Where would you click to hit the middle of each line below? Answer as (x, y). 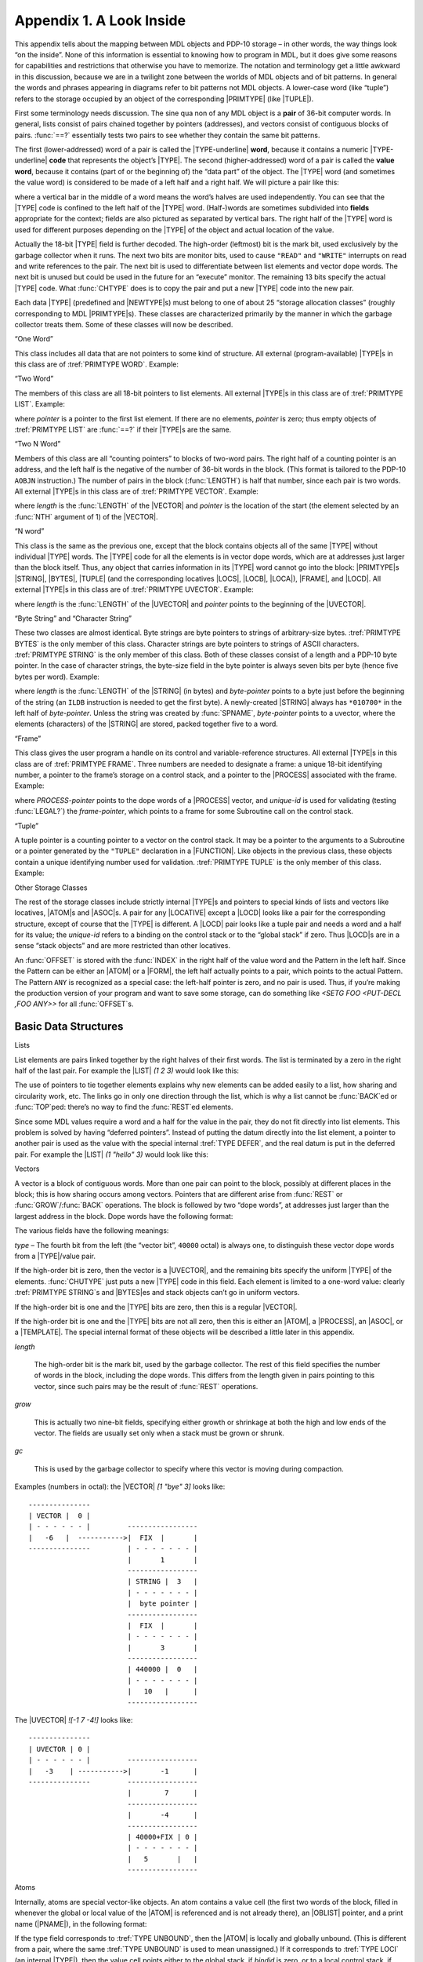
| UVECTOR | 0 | (60, 1749)
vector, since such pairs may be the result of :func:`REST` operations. (146, 1386)
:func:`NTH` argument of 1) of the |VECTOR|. (86, 516)
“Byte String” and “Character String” (73, 618)
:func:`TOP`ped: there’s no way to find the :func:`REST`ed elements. (124, 1107)
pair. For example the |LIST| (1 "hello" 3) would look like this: (112, 1154)
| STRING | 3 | (163, 1582)
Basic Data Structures (69, 1027)
